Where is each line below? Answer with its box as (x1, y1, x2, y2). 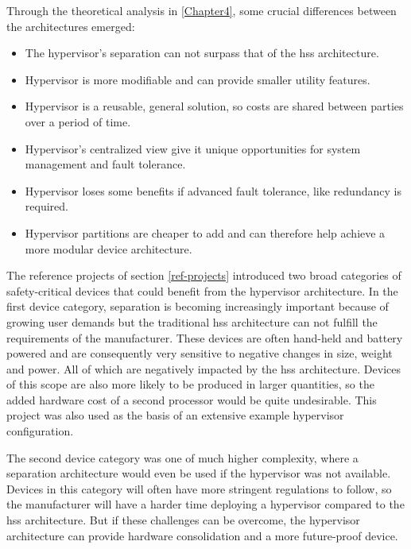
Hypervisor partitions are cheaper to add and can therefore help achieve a (25, 224, 386, 241)
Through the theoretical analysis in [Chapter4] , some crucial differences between (6, 2, 397, 18)
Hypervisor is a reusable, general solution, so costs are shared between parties (25, 98, 404, 114)
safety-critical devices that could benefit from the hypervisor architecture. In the (6, 282, 398, 299)
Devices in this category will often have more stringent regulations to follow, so (6, 480, 392, 497)
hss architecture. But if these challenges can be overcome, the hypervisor (6, 512, 360, 528)
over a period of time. (25, 113, 131, 130)
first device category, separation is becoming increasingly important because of (6, 298, 389, 315)
